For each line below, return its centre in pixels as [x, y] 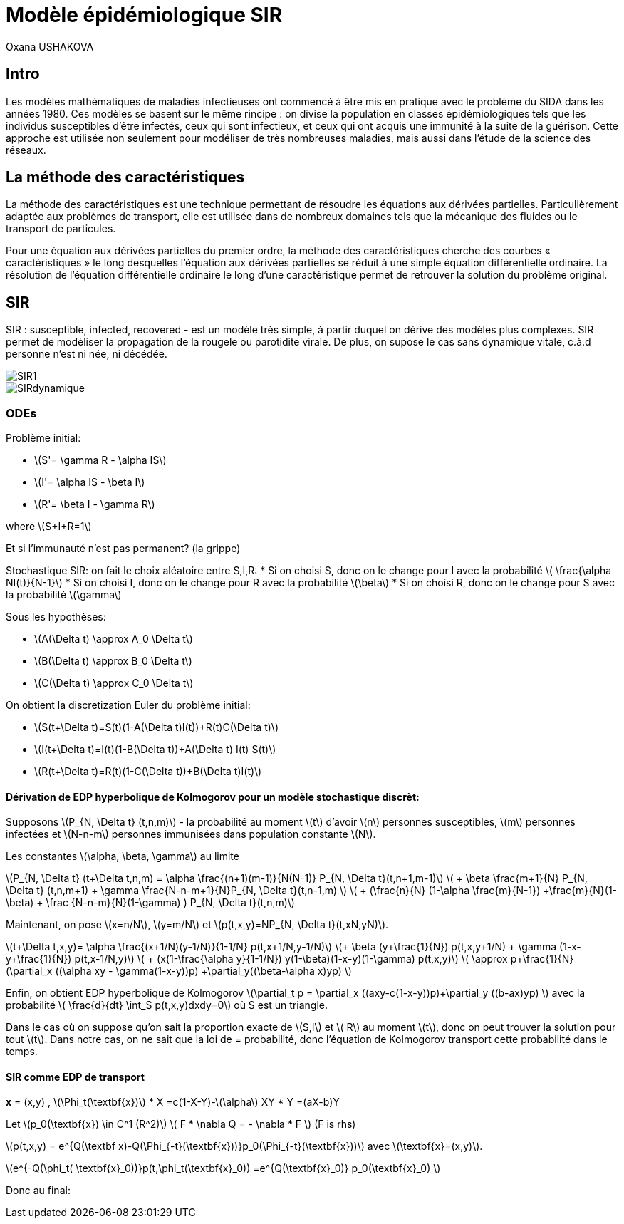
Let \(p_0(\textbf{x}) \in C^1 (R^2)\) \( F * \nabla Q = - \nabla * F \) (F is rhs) [181, 1124]
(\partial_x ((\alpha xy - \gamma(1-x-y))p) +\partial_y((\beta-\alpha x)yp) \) [179, 971]
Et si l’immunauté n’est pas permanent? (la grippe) [123, 549]
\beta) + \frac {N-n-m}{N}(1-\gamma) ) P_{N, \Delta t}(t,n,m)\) [150, 903]
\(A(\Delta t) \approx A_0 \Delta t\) [114, 639]
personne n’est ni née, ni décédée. [87, 354]
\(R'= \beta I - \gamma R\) [95, 504]
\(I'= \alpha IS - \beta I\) [90, 482]
